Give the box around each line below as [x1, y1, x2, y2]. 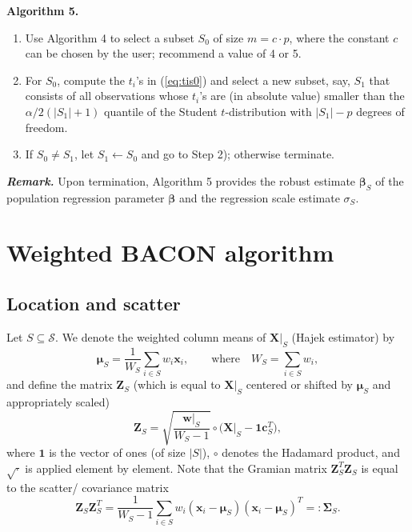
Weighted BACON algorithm [6, 236, 334, 269]
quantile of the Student [104, 102, 218, 119]
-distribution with [225, 102, 312, 119]
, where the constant [289, 29, 390, 46]
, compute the [57, 71, 125, 88]
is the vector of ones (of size [49, 444, 186, 461]
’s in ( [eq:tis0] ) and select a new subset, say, [135, 71, 350, 88]
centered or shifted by [246, 376, 353, 393]
